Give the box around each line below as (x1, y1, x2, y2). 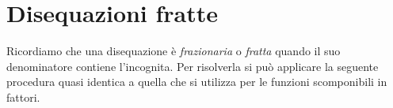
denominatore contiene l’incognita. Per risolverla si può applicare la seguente (6, 58, 379, 74)
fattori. (6, 88, 40, 105)
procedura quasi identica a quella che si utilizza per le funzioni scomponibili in (6, 73, 387, 90)
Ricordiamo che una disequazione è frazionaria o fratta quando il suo (6, 43, 341, 59)
